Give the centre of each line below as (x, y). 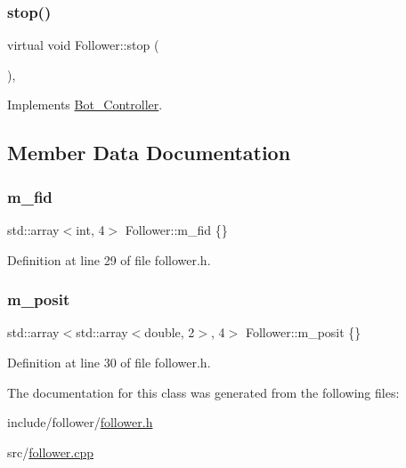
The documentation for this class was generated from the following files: (203, 392)
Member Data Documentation (149, 153)
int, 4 (90, 230)
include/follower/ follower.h (80, 422)
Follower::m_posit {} (303, 332)
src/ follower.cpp (51, 452)
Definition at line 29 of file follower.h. (109, 259)
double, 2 (170, 332)
